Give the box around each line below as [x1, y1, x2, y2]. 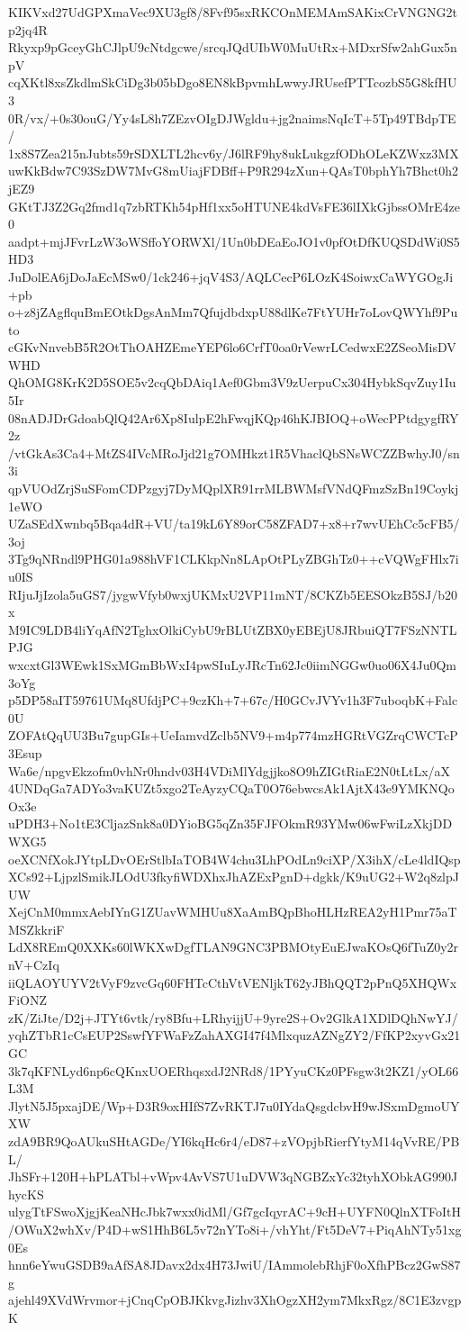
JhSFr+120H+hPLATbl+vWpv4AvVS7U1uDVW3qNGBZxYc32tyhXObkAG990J [8, 1167, 458, 1186]
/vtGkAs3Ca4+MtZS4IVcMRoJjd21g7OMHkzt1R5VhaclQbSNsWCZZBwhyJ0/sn [8, 443, 460, 462]
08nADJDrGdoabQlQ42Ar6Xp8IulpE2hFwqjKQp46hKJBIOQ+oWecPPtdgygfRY [8, 408, 459, 427]
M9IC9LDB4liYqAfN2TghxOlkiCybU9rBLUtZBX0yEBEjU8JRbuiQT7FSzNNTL [8, 620, 457, 638]
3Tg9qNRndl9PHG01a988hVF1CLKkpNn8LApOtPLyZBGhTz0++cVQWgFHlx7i [8, 549, 459, 568]
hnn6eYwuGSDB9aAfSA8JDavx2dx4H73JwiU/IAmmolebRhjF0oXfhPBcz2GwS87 [8, 1255, 461, 1274]
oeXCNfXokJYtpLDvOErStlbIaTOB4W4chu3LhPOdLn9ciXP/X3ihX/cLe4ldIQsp [8, 849, 461, 868]
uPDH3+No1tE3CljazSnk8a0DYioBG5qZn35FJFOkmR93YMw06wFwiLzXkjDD [8, 814, 453, 833]
